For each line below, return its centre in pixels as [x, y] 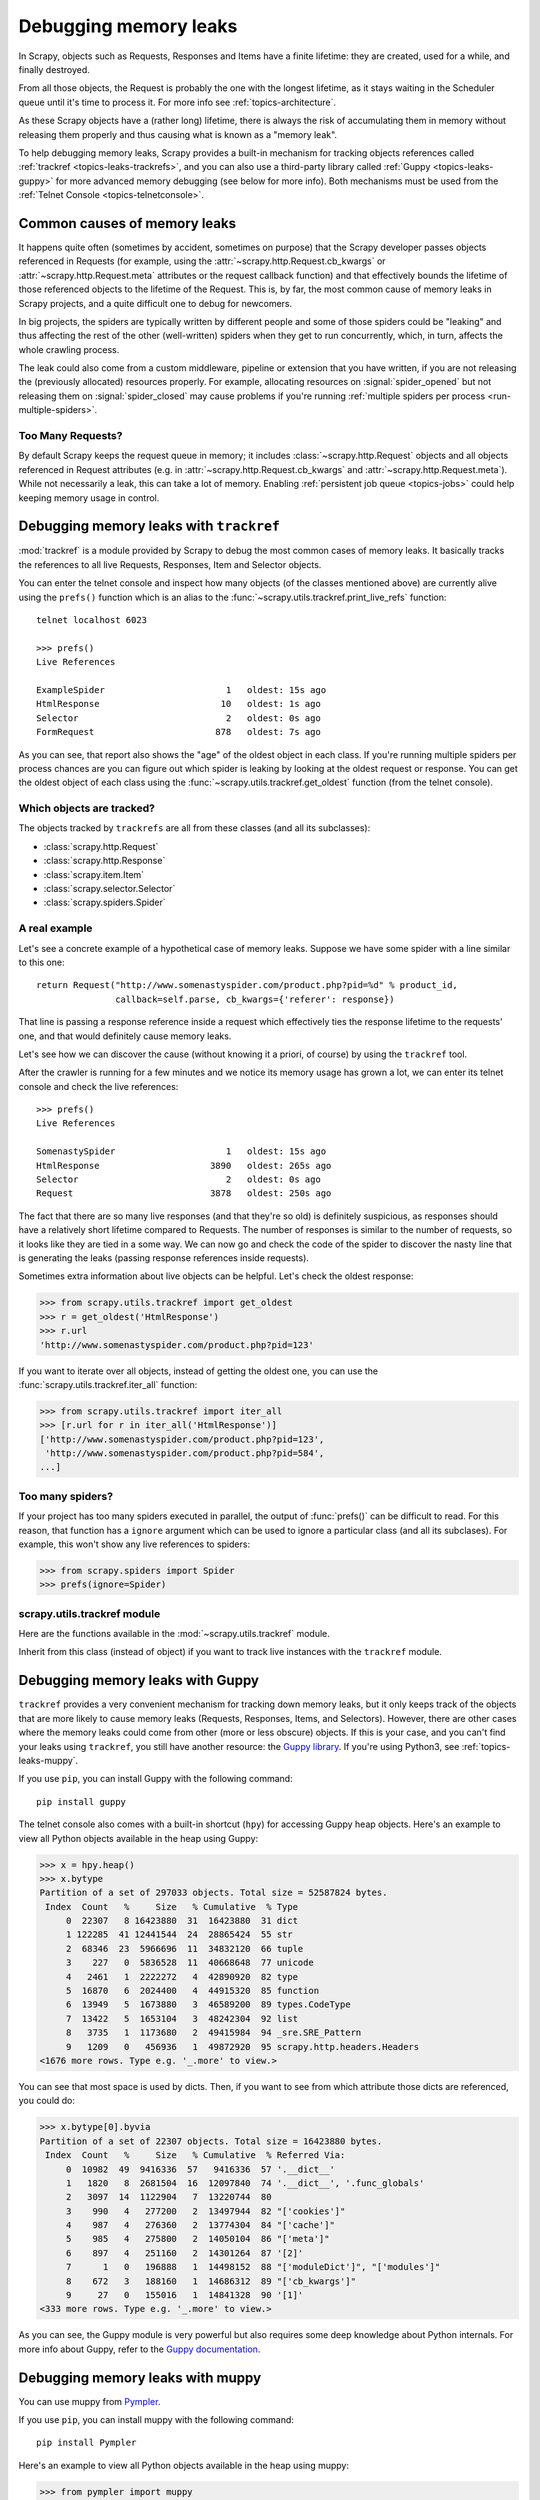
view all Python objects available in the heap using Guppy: [138, 1838]
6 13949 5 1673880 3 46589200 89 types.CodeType [208, 2004]
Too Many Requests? [70, 436]
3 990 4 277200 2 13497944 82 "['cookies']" [205, 2211]
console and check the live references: [98, 1086]
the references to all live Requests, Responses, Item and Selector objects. [170, 564]
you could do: [46, 2101]
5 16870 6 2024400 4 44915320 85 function [192, 1991]
